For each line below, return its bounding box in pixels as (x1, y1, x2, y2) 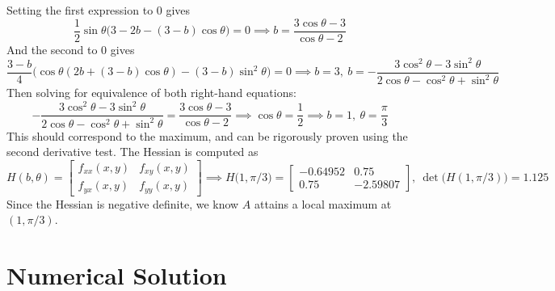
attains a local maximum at (254, 195, 392, 212)
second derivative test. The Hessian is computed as (6, 143, 259, 160)
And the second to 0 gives (6, 40, 135, 57)
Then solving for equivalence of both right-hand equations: (6, 84, 296, 101)
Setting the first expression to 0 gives (6, 2, 191, 18)
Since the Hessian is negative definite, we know (6, 195, 239, 212)
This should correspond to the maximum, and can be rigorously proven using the (6, 127, 408, 144)
